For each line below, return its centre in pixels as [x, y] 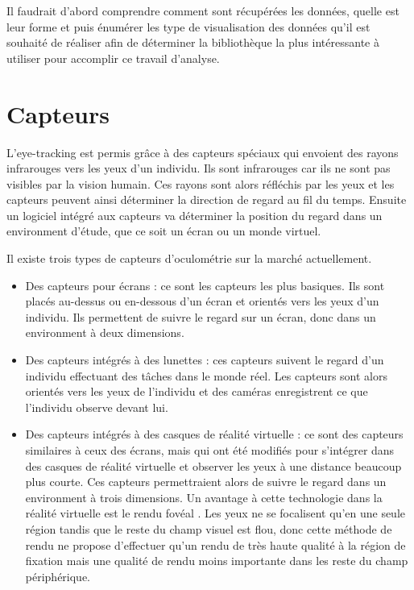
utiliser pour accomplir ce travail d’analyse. [113, 58]
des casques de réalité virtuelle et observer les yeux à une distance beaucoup [213, 465]
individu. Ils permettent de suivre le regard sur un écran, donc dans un [201, 316]
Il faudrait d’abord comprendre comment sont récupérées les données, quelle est [203, 10]
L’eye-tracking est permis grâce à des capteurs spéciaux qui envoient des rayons [203, 152]
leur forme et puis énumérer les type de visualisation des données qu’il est [188, 26]
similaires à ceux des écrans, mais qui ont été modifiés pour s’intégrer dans [210, 450]
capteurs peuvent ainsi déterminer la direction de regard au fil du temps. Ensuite [207, 199]
